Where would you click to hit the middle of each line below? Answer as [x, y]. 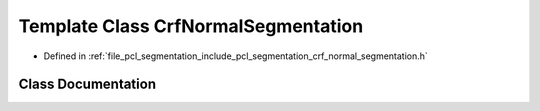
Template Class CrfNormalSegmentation [191, 26]
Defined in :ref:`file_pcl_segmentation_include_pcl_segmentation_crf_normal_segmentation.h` [236, 56]
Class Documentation [87, 84]
